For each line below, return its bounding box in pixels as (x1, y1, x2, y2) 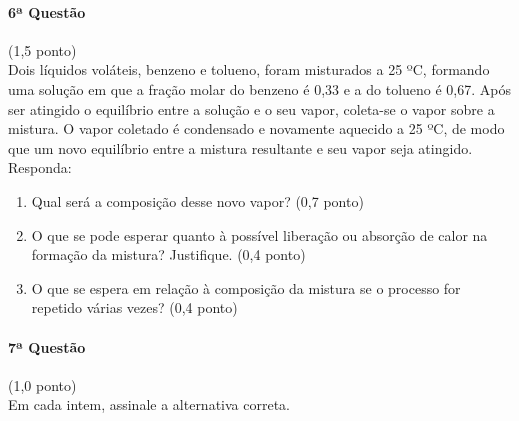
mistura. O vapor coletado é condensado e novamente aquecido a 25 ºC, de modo (8, 118, 505, 139)
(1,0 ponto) (8, 374, 77, 395)
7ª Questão (8, 336, 86, 357)
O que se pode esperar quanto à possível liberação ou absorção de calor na (31, 224, 488, 245)
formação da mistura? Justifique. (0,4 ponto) (31, 244, 306, 265)
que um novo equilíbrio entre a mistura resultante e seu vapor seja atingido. (8, 137, 473, 158)
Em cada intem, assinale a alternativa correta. (8, 394, 291, 415)
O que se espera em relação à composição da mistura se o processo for (31, 277, 461, 298)
